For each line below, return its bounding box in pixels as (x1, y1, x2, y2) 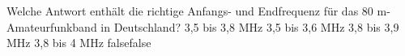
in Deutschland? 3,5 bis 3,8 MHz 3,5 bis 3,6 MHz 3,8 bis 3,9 (100, 18, 399, 35)
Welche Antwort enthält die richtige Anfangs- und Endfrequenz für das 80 (6, 2, 373, 19)
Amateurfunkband (6, 18, 97, 35)
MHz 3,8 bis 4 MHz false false (6, 34, 151, 51)
